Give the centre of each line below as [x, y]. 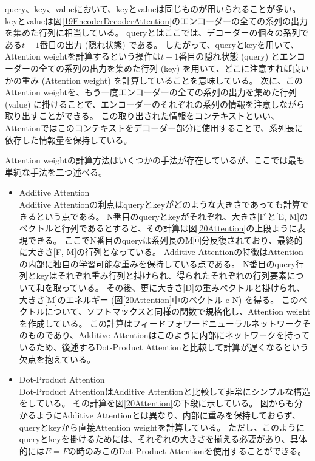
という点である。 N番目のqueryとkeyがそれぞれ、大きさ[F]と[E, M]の [172, 216]
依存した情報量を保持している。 [69, 139]
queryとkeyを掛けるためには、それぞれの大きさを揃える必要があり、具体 [163, 439]
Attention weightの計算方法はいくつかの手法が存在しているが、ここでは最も [155, 160]
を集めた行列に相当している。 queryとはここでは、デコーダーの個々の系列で [157, 32]
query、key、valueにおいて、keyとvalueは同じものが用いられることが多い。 [153, 9]
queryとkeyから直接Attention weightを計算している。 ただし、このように [162, 427]
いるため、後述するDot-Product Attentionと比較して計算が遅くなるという [164, 347]
